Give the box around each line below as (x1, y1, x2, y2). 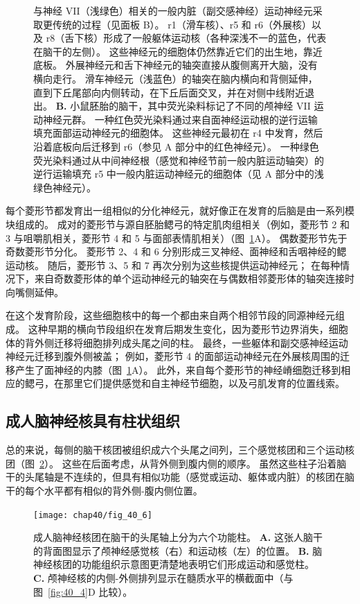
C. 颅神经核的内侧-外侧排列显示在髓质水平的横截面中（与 (33, 571, 294, 585)
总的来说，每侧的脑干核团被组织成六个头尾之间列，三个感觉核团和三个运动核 (6, 442, 354, 457)
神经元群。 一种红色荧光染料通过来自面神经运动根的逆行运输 (42, 112, 318, 126)
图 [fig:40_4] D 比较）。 (33, 584, 133, 598)
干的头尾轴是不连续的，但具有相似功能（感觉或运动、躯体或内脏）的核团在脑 (6, 469, 354, 484)
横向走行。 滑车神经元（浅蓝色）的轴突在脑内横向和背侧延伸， (33, 71, 318, 85)
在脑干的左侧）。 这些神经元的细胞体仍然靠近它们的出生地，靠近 (33, 44, 323, 58)
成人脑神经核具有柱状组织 (6, 410, 180, 431)
